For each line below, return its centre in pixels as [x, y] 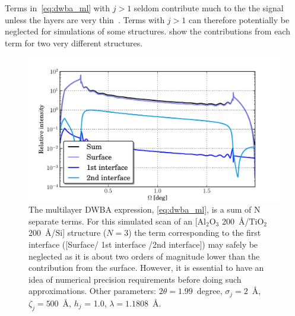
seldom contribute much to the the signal [209, 8]
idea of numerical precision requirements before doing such [135, 279]
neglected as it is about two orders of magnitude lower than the [144, 256]
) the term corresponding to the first [195, 233]
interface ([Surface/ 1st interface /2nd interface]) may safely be [143, 244]
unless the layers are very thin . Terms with [85, 19]
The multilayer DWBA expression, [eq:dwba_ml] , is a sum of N [145, 209]
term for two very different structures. [74, 42]
